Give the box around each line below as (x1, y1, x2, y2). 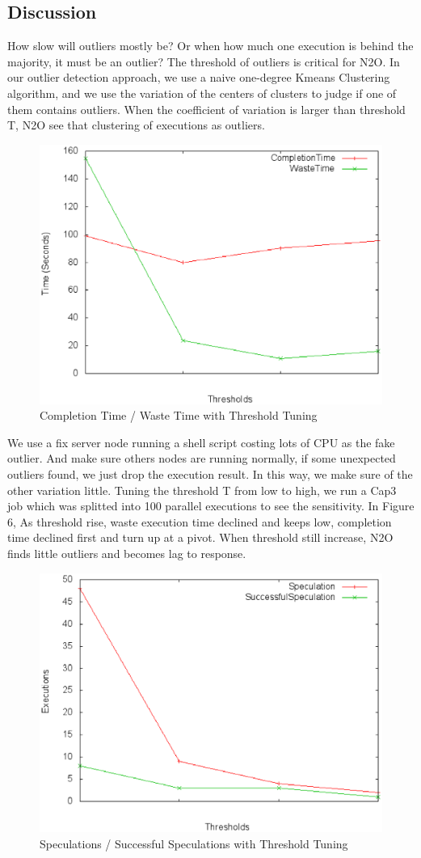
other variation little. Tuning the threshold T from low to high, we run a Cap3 (7, 481, 397, 498)
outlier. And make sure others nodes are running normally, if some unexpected (7, 450, 396, 467)
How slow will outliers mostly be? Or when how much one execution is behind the (7, 37, 414, 54)
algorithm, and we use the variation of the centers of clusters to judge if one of (7, 84, 397, 101)
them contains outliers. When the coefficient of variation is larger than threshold (7, 100, 406, 117)
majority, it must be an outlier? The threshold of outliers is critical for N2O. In (7, 53, 400, 70)
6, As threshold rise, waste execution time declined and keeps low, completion (7, 513, 392, 530)
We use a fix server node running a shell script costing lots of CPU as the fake (7, 433, 395, 450)
